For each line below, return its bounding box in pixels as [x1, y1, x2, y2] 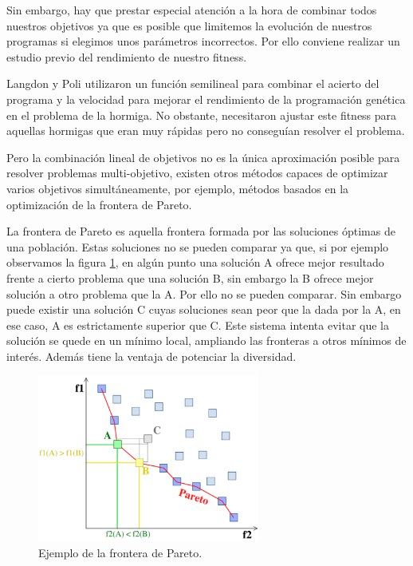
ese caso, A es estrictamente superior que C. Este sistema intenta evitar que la [6, 316, 389, 333]
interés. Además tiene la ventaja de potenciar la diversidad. [6, 347, 297, 364]
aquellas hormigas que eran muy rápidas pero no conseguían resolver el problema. [6, 122, 405, 139]
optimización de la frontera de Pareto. [6, 196, 192, 212]
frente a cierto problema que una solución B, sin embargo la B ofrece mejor [6, 269, 374, 286]
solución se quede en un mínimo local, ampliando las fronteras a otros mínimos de [6, 332, 407, 349]
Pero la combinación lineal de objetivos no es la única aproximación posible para [6, 148, 400, 165]
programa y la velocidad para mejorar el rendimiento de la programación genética [6, 90, 406, 107]
